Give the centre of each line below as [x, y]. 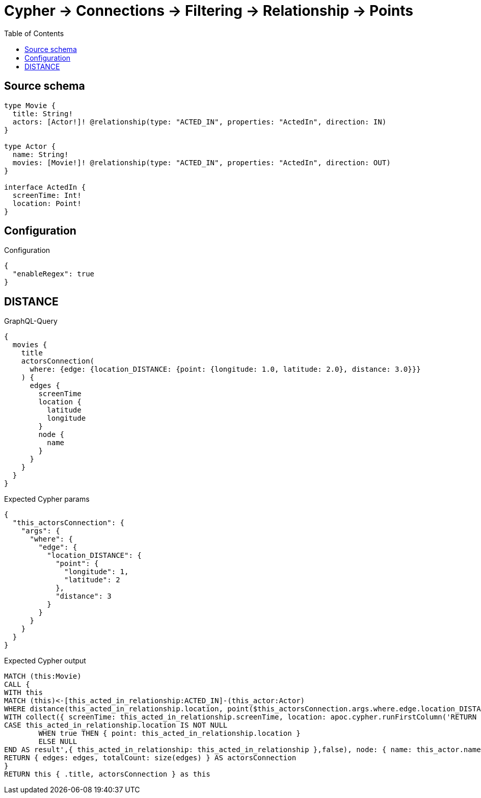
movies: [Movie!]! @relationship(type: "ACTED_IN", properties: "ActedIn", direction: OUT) [202, 162]
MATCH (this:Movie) [43, 676]
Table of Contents [34, 33]
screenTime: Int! [47, 195]
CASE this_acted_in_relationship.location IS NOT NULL [116, 725]
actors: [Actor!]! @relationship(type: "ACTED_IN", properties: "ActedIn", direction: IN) [199, 122]
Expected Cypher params [47, 499]
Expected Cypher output [45, 661]
